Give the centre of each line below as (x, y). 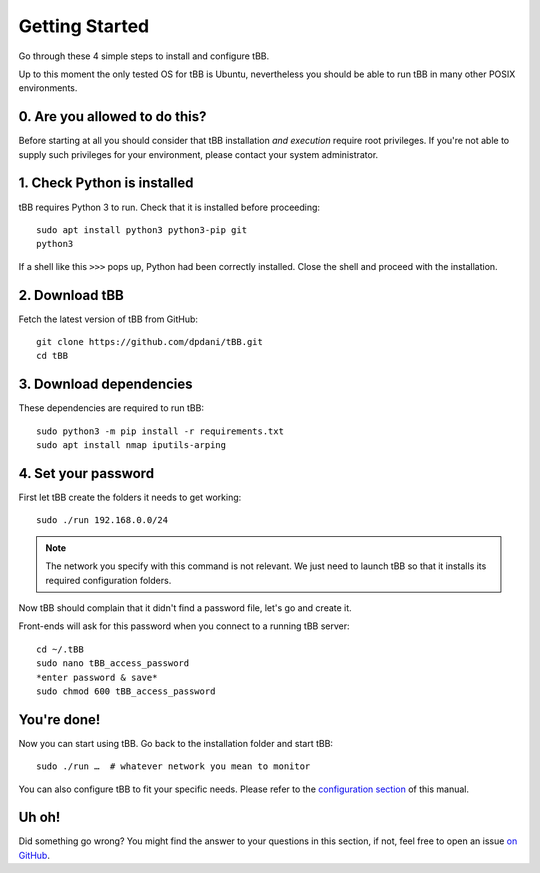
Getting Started (84, 26)
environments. (48, 88)
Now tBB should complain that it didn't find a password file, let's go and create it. (185, 607)
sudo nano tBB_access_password (113, 663)
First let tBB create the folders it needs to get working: (130, 497)
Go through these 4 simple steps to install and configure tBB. (144, 56)
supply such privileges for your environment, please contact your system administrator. (198, 154)
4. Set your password (86, 473)
